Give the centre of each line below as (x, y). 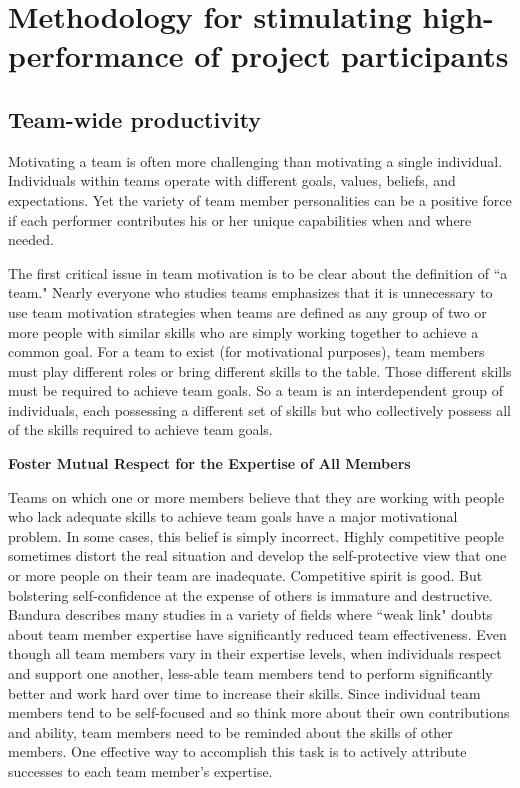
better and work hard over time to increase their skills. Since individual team (244, 692)
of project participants (351, 55)
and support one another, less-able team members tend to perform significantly (250, 673)
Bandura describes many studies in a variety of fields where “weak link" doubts (250, 614)
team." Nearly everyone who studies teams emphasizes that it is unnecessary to (250, 292)
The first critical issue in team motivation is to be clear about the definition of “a (258, 272)
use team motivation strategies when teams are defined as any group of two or (247, 311)
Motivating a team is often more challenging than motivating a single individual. (255, 160)
